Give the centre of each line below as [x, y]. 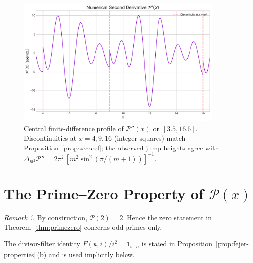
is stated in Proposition [177, 244]
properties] [20, 254]
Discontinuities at [50, 138]
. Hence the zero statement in [167, 217]
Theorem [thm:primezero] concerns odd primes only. [83, 227]
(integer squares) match [150, 138]
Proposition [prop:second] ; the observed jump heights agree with [121, 147]
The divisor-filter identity [42, 244]
